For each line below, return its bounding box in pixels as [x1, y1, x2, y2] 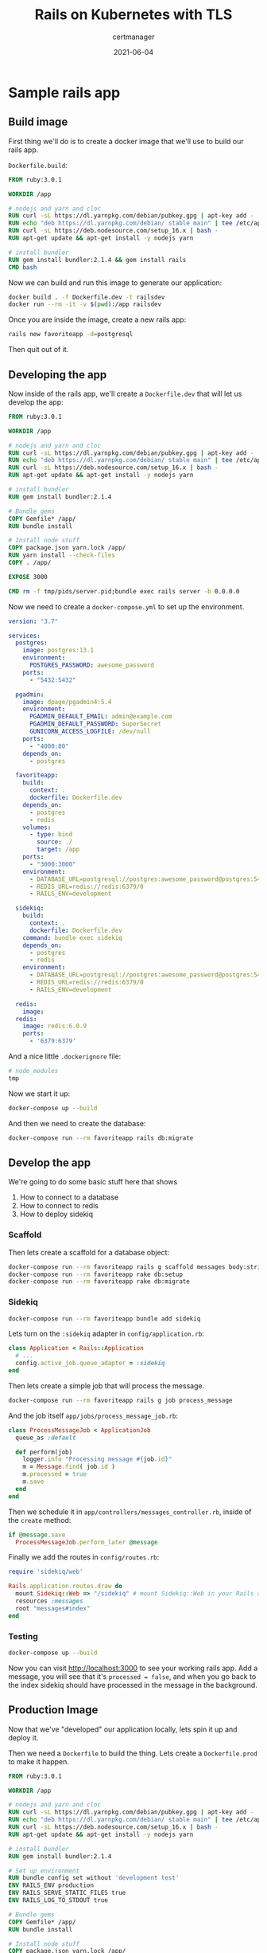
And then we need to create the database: [8, 1118, 146, 1128]
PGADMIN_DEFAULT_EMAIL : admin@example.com [29, 713, 172, 721]
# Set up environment [8, 1866, 80, 1875]
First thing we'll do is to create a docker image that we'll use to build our [8, 136, 244, 146]
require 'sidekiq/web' [8, 1567, 83, 1576]
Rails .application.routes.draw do [8, 1583, 123, 1591]
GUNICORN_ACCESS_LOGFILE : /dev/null [29, 727, 151, 736]
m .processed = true [22, 1470, 87, 1478]
